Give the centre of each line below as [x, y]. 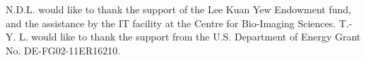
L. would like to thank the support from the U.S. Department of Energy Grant [190, 37]
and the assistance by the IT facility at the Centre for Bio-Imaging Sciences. [171, 23]
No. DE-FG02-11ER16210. [63, 50]
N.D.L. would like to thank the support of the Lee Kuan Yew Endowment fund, [178, 9]
